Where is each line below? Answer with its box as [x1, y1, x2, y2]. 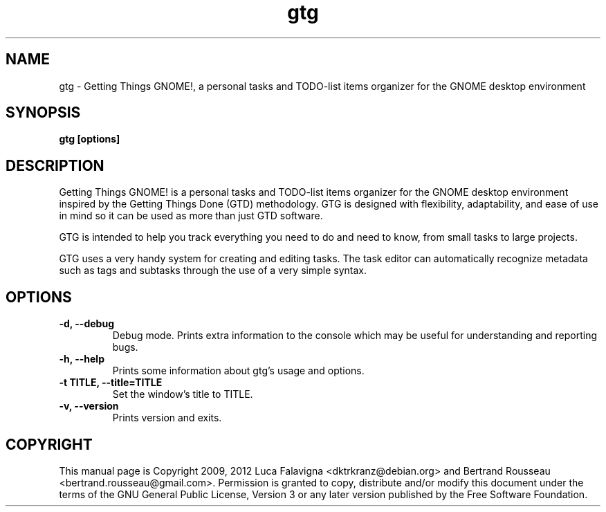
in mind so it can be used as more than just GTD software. [59, 210, 323, 222]
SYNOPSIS [6, 104, 81, 122]
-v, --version [59, 400, 119, 412]
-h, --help [59, 353, 104, 365]
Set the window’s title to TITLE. [112, 388, 253, 401]
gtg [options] [59, 133, 120, 145]
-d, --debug [59, 318, 114, 330]
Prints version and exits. [112, 412, 222, 424]
